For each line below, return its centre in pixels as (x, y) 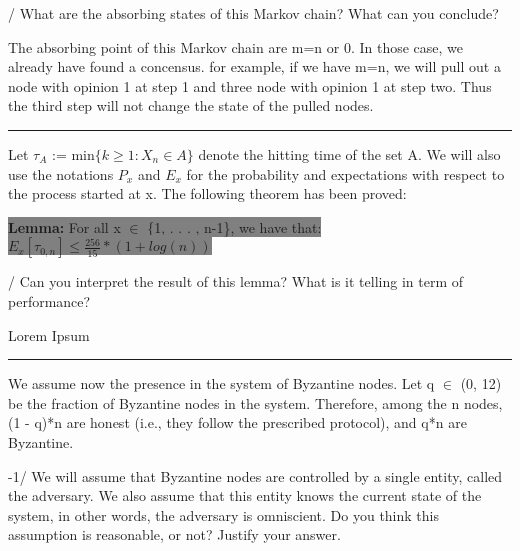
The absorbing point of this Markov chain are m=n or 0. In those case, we (236, 46)
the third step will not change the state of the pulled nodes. (191, 105)
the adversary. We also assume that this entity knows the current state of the (245, 495)
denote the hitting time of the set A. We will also (349, 153)
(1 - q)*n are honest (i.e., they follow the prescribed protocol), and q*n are (237, 422)
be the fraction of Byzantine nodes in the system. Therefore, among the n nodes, (255, 402)
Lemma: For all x (64, 226)
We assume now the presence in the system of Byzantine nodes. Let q (221, 383)
